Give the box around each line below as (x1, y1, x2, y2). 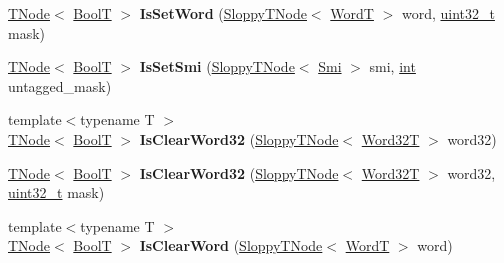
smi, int (369, 56, 416, 77)
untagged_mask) (8, 75, 112, 96)
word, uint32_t (401, 3, 495, 23)
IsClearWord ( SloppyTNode (139, 235, 323, 256)
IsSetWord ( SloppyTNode (139, 3, 307, 23)
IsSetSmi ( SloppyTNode (139, 56, 295, 77)
